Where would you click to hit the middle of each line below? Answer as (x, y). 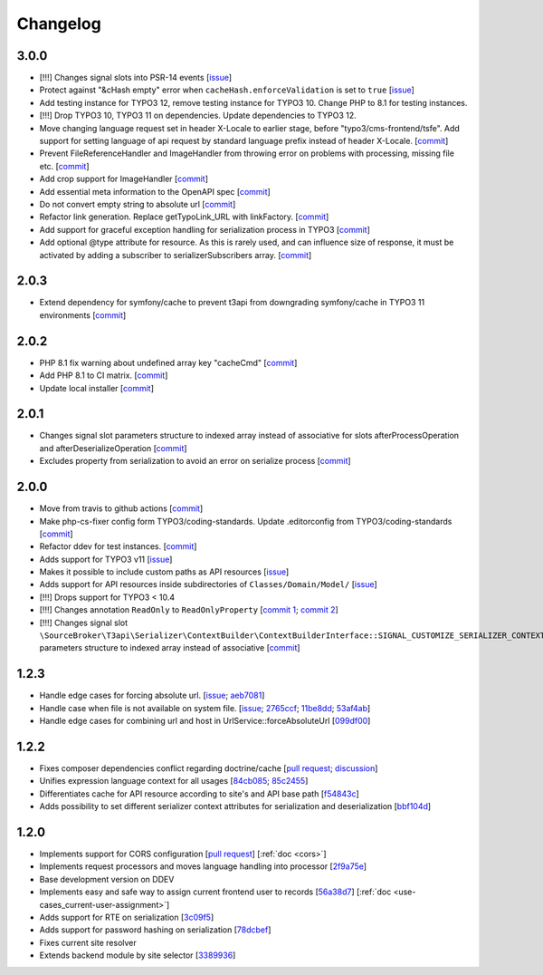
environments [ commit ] (83, 315)
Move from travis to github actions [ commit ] (121, 508)
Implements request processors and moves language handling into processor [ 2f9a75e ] (203, 866)
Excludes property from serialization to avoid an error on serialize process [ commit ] (195, 461)
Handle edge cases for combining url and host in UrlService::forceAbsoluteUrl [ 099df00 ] (205, 721)
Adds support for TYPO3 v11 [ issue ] (106, 559)
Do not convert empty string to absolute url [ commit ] (138, 204)
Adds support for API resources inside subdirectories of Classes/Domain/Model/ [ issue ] (208, 584)
